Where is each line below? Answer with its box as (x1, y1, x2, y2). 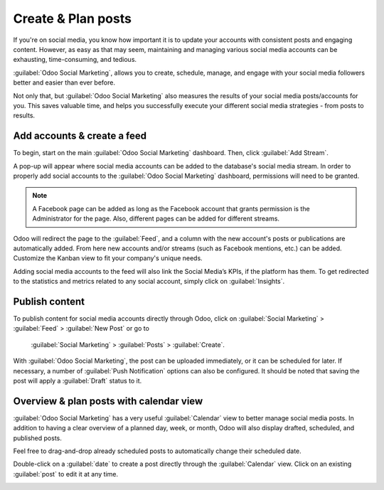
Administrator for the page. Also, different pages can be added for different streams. (32, 214, 280, 223)
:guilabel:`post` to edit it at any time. (13, 469, 119, 478)
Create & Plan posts (13, 11, 132, 26)
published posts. (13, 434, 62, 442)
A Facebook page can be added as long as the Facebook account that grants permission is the (32, 204, 310, 213)
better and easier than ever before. (13, 78, 115, 87)
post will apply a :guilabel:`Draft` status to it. (13, 376, 142, 385)
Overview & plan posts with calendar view (13, 395, 203, 407)
